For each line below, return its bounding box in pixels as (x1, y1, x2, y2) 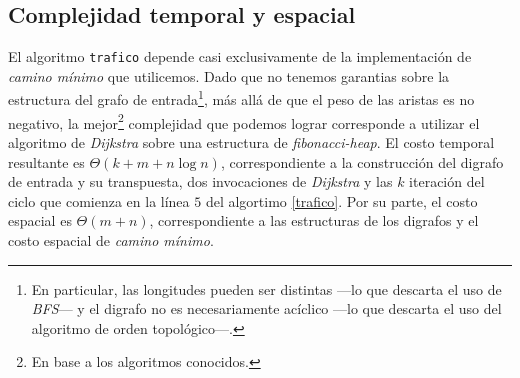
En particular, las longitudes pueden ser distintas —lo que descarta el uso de (31, 278, 502, 299)
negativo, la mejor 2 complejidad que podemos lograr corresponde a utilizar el (8, 109, 480, 133)
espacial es (8, 210, 72, 231)
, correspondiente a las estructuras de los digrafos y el (149, 210, 479, 231)
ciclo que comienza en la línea (8, 190, 190, 211)
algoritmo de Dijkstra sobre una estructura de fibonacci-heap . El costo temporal (8, 131, 495, 152)
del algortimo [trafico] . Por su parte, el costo (205, 190, 478, 211)
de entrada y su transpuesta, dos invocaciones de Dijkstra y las (8, 171, 393, 192)
